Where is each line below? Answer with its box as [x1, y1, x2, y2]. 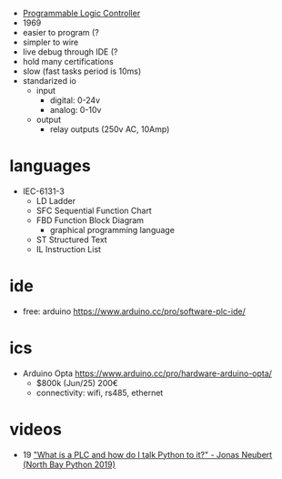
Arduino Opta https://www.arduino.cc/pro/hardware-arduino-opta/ [22, 368, 273, 379]
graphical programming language [49, 224, 176, 235]
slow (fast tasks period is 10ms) [22, 66, 142, 76]
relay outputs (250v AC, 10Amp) [49, 124, 170, 135]
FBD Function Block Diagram [35, 214, 144, 226]
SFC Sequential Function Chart [35, 205, 152, 216]
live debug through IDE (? [22, 46, 118, 57]
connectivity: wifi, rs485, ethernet [35, 387, 164, 398]
